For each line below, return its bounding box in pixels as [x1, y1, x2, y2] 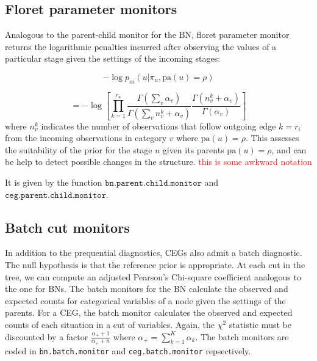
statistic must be [229, 318, 291, 330]
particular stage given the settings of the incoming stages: [5, 52, 221, 65]
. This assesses [245, 131, 299, 144]
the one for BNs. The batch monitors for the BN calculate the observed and [5, 282, 288, 295]
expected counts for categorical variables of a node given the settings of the [5, 294, 286, 307]
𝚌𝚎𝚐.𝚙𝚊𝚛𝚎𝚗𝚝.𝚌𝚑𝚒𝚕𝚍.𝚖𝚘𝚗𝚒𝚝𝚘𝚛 [5, 191, 107, 200]
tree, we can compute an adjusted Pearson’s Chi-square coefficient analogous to [5, 270, 301, 283]
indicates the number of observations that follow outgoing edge [41, 119, 276, 132]
